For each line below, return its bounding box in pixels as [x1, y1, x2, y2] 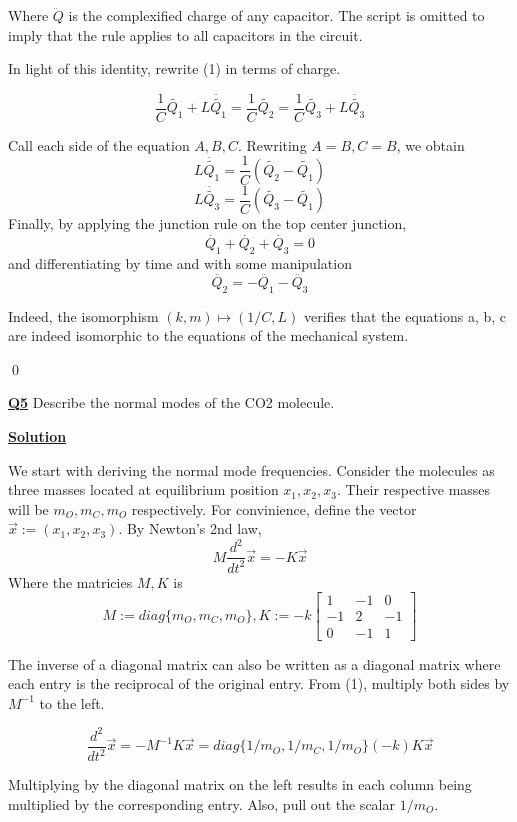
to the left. [39, 692, 105, 713]
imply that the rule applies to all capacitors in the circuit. [8, 24, 363, 45]
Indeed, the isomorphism [8, 305, 159, 326]
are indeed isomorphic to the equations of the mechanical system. [8, 325, 409, 346]
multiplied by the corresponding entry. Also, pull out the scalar [8, 793, 395, 814]
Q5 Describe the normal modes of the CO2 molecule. [8, 392, 335, 413]
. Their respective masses [336, 479, 491, 500]
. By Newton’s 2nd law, [118, 518, 262, 539]
